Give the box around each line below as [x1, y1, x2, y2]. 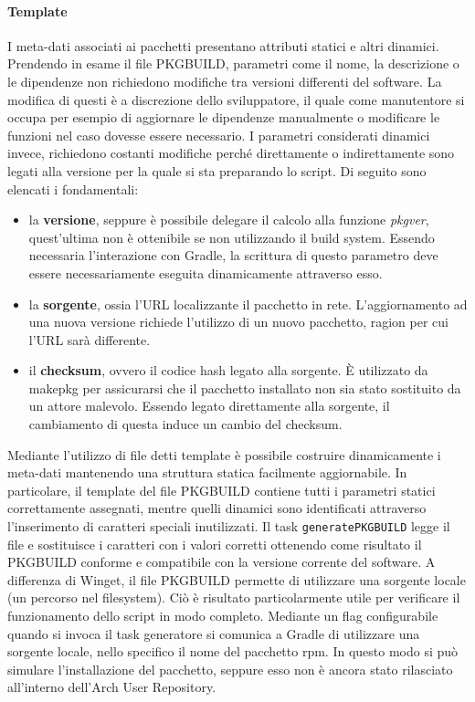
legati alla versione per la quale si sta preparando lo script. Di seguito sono [7, 161, 427, 180]
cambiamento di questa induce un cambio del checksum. [28, 414, 343, 434]
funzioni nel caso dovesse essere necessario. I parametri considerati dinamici [7, 125, 430, 144]
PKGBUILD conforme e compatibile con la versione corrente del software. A [7, 552, 436, 571]
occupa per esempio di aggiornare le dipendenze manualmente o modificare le [7, 108, 440, 127]
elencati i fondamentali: [7, 179, 139, 198]
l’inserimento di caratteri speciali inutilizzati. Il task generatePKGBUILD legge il [7, 517, 450, 536]
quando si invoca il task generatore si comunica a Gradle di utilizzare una [7, 623, 420, 643]
